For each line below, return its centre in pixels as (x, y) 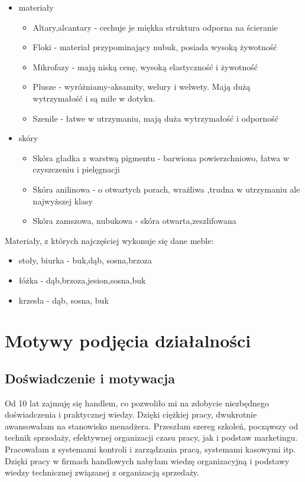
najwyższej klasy (63, 201)
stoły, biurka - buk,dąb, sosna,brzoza (85, 260)
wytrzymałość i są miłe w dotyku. (94, 98)
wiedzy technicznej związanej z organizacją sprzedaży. (102, 472)
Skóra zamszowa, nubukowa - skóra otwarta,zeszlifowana (134, 221)
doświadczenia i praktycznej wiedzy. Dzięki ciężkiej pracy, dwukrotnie (131, 414)
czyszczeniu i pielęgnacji (76, 169)
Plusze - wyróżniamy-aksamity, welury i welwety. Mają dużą (142, 87)
